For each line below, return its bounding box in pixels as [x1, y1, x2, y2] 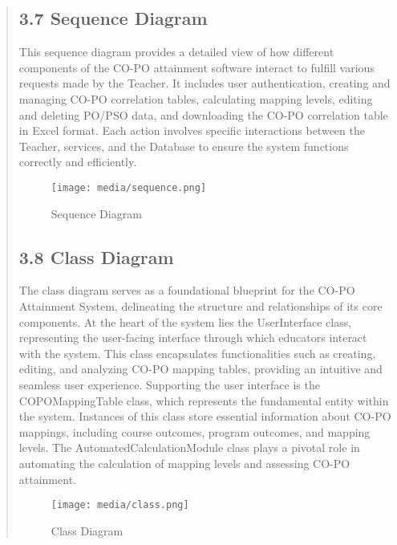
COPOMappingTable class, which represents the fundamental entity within [18, 392, 389, 409]
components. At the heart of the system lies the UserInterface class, [18, 313, 352, 330]
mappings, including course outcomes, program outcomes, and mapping [18, 423, 371, 440]
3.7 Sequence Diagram [18, 6, 208, 31]
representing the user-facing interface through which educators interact [18, 329, 367, 346]
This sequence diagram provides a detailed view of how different [18, 43, 334, 60]
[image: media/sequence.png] [51, 181, 207, 193]
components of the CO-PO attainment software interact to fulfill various [18, 59, 375, 75]
